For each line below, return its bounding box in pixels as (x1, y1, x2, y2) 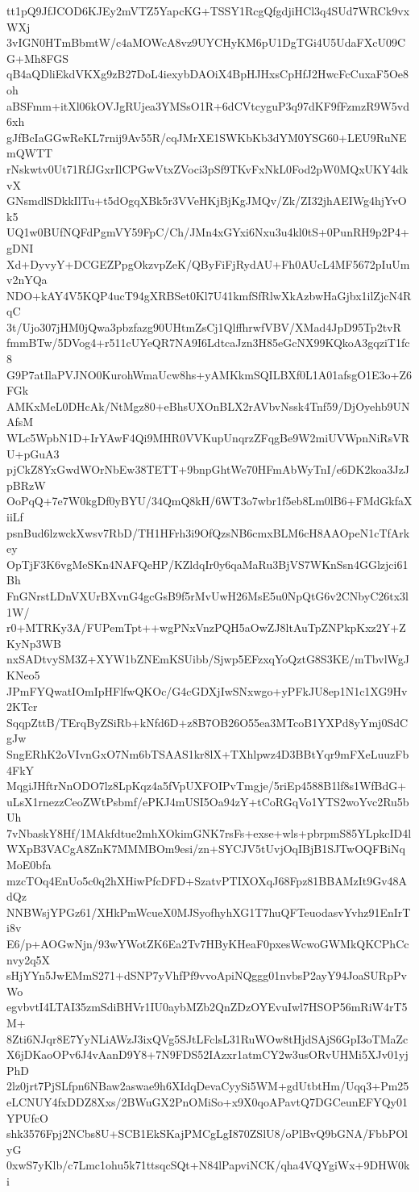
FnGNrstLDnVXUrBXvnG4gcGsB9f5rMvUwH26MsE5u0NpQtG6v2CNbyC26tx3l (6, 587, 409, 604)
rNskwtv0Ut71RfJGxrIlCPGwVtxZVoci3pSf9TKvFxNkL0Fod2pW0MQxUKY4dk (6, 160, 409, 177)
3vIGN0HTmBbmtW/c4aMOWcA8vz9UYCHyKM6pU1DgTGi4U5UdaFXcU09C (6, 34, 406, 51)
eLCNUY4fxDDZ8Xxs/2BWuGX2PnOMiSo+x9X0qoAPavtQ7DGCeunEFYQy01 (6, 1093, 408, 1110)
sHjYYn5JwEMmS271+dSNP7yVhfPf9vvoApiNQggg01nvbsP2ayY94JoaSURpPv (6, 967, 407, 984)
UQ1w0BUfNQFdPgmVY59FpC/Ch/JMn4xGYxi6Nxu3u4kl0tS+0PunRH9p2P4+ (6, 224, 409, 240)
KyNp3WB (6, 634, 61, 651)
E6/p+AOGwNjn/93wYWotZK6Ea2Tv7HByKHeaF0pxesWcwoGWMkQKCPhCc (6, 935, 409, 952)
